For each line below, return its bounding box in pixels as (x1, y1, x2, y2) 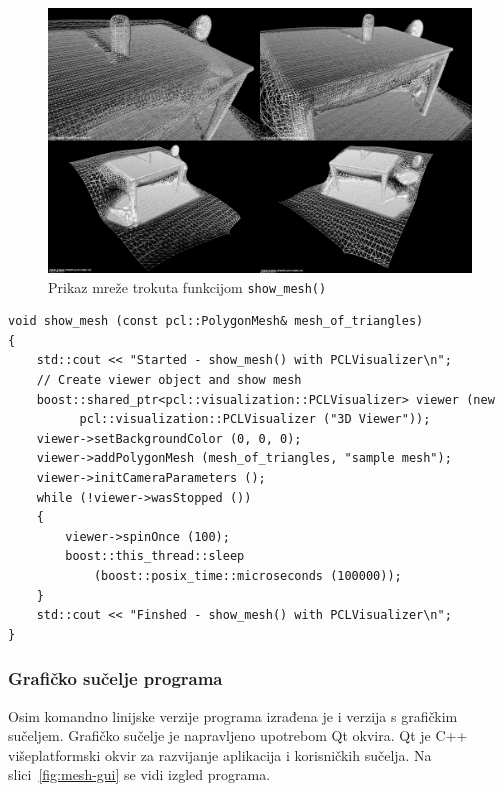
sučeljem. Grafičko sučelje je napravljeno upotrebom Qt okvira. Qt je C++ (8, 725, 468, 746)
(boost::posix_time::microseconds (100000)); (93, 568, 402, 583)
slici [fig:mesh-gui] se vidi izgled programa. (8, 764, 271, 785)
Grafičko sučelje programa (8, 666, 223, 691)
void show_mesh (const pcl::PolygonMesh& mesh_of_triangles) (8, 314, 424, 329)
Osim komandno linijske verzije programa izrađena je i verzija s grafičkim (8, 705, 458, 726)
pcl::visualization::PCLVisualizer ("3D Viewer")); (79, 412, 431, 427)
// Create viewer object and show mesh (36, 373, 302, 388)
